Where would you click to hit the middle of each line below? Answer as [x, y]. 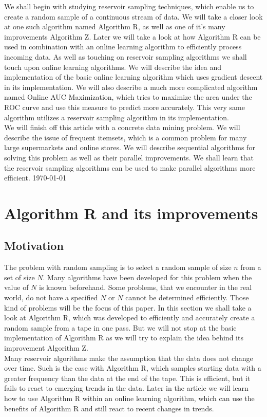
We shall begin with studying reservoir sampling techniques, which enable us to [129, 6]
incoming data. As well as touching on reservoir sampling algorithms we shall [126, 56]
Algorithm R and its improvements [131, 213]
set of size [20, 277]
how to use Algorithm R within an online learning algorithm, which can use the [129, 398]
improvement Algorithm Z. [46, 348]
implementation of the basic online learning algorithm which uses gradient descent [133, 77]
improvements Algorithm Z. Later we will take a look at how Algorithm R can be [132, 36]
